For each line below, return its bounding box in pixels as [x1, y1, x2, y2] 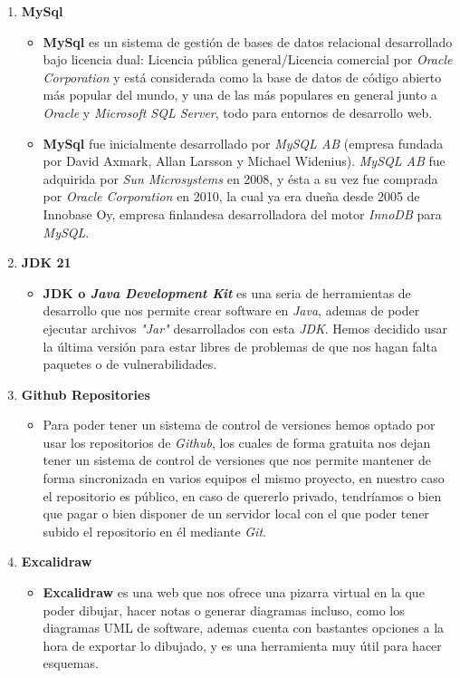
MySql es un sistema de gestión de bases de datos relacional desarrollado [43, 32, 453, 51]
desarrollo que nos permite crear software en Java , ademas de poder [43, 301, 420, 320]
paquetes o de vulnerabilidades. [43, 354, 217, 373]
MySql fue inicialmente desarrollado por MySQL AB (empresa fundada [43, 133, 444, 152]
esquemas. [43, 654, 99, 673]
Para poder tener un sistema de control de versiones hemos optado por [43, 415, 436, 434]
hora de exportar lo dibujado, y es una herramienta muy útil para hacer [43, 635, 442, 654]
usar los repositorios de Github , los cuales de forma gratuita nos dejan [43, 432, 431, 451]
